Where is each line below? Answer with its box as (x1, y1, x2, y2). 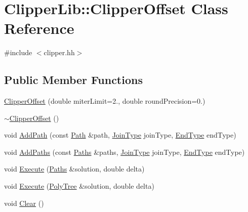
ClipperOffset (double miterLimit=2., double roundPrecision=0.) (4, 96, 205, 106)
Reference (4, 18, 74, 38)
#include (4, 47, 32, 58)
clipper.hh (44, 47, 75, 58)
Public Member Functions (4, 72, 143, 88)
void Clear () (4, 197, 44, 208)
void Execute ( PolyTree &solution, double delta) (4, 181, 154, 191)
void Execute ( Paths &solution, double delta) (4, 163, 145, 174)
